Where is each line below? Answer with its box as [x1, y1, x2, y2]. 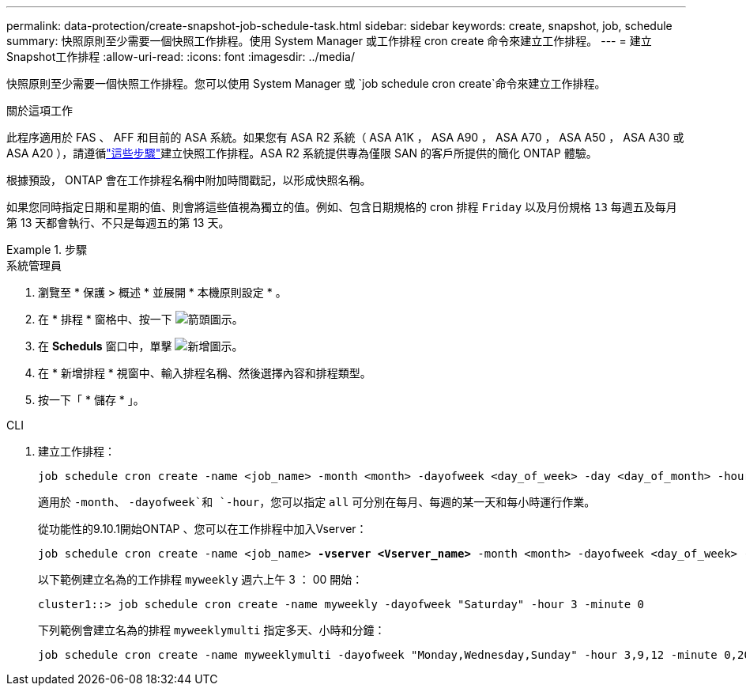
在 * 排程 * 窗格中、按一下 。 [38, 312, 243, 326]
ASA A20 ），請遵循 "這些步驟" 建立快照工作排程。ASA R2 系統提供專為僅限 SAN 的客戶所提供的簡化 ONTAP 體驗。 [6, 146, 597, 160]
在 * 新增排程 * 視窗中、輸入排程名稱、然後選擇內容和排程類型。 [38, 366, 371, 380]
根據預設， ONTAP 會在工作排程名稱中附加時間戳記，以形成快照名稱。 [6, 173, 371, 187]
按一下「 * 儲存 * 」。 [38, 393, 145, 407]
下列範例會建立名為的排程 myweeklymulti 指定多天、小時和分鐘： [38, 623, 386, 637]
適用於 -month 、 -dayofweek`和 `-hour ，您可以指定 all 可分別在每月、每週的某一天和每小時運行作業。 [38, 495, 596, 509]
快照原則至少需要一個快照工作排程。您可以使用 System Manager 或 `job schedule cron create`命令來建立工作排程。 [6, 77, 606, 90]
